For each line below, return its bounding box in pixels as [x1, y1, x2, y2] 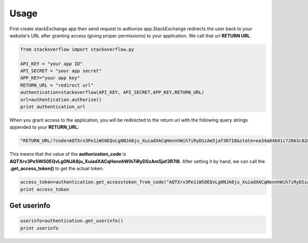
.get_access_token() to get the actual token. [9, 166, 104, 172]
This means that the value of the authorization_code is [9, 151, 126, 157]
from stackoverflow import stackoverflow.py [20, 46, 134, 52]
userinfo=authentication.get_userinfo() [20, 218, 123, 224]
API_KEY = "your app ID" [20, 60, 83, 67]
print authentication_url [20, 104, 86, 110]
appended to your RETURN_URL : [9, 124, 79, 130]
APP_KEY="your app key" [20, 75, 81, 81]
